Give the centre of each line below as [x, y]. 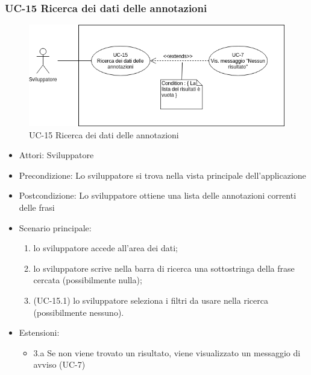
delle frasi [37, 207]
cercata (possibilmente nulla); [88, 280]
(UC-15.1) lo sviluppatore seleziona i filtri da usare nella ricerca [151, 300]
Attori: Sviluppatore [56, 155]
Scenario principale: [55, 227]
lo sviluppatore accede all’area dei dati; [105, 248]
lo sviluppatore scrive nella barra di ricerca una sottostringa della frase [164, 268]
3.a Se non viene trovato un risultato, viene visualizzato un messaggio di [167, 352]
